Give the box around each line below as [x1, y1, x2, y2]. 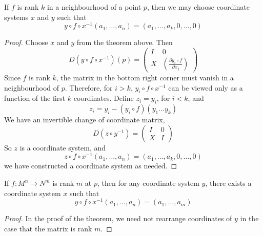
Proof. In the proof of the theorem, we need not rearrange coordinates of [4, 213, 232, 224]
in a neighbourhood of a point [47, 2, 141, 12]
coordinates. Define [73, 93, 134, 103]
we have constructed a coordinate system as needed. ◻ [4, 160, 177, 171]
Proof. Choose [4, 37, 48, 48]
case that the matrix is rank [4, 223, 92, 233]
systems [4, 11, 29, 22]
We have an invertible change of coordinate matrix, [4, 114, 165, 125]
